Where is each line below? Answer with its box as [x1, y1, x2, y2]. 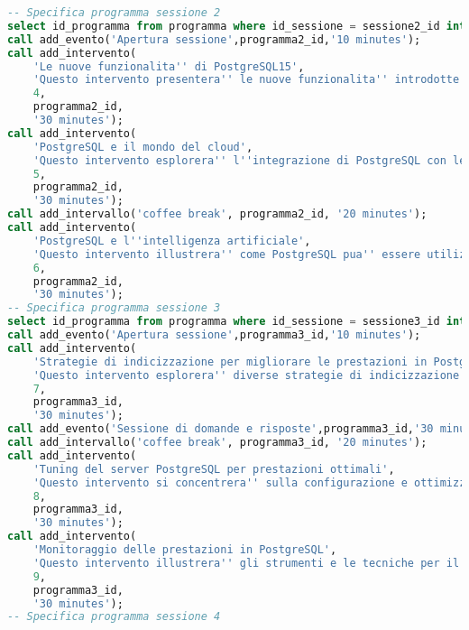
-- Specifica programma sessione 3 [7, 301, 221, 315]
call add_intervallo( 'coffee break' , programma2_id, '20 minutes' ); [7, 208, 428, 221]
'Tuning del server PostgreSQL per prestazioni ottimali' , [32, 462, 395, 476]
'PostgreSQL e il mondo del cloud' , [32, 140, 253, 153]
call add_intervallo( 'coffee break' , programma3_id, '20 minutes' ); [7, 436, 428, 449]
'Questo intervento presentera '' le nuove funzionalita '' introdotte [32, 73, 460, 87]
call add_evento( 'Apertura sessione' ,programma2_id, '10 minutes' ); [7, 32, 421, 46]
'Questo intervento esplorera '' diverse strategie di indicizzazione [32, 368, 460, 382]
